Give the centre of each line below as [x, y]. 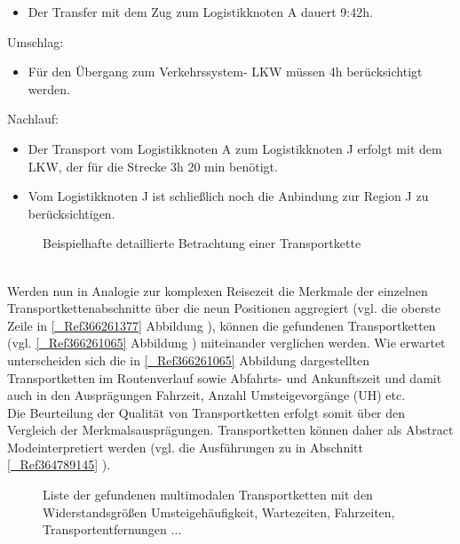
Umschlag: [36, 41]
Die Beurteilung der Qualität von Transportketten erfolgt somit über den [206, 412]
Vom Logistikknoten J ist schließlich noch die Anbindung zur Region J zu [228, 196]
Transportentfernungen [105, 529]
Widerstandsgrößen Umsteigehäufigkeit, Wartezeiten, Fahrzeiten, [219, 512]
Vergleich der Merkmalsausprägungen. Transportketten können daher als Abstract [230, 430]
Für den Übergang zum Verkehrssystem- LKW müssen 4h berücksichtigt [225, 72]
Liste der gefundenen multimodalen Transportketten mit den [208, 495]
